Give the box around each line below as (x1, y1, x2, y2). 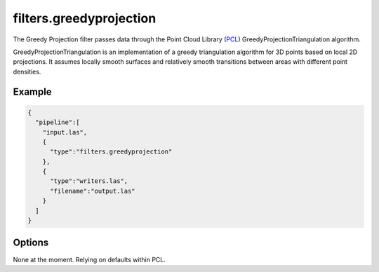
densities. (13, 67, 41, 76)
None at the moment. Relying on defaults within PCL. (13, 255, 166, 264)
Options (13, 237, 49, 249)
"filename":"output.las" (50, 186, 136, 195)
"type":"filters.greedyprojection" (50, 148, 173, 156)
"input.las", (42, 128, 88, 136)
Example (13, 86, 52, 97)
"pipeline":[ (35, 118, 80, 126)
